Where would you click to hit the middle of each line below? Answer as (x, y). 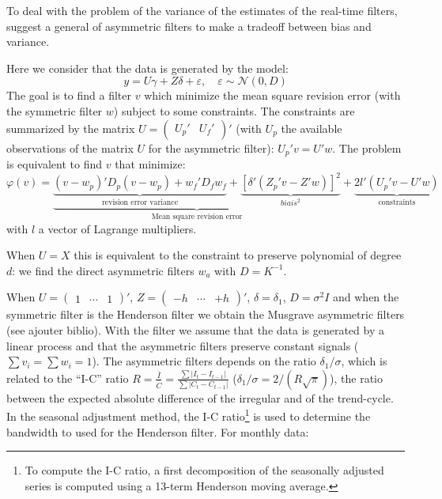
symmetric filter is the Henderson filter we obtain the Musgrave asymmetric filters (206, 314)
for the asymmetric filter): (211, 147)
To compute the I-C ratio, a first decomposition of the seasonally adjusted (204, 470)
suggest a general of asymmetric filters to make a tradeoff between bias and (189, 26)
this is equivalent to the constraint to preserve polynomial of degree (238, 255)
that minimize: (150, 164)
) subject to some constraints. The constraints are (234, 110)
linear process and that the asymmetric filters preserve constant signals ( (183, 345)
